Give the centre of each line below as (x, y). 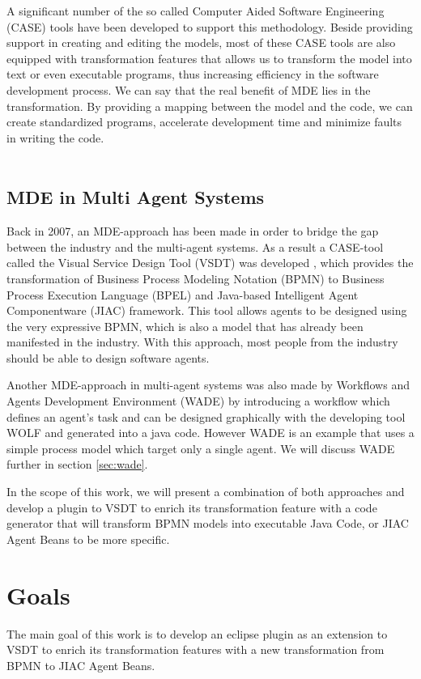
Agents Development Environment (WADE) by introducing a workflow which (198, 401)
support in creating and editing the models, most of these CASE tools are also (201, 42)
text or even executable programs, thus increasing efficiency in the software (193, 74)
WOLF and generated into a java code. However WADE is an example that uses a (210, 433)
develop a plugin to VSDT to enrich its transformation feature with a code (192, 507)
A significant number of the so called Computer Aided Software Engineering (196, 11)
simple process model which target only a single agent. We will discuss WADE (201, 448)
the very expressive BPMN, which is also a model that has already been (185, 326)
